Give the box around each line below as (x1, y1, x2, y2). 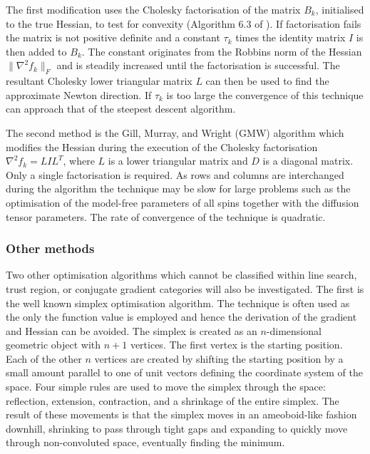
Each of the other (6, 351, 82, 366)
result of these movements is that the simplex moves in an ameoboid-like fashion (6, 407, 357, 422)
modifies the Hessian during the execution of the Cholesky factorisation (6, 139, 318, 154)
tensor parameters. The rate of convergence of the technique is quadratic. (6, 209, 326, 224)
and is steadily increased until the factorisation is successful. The (56, 58, 340, 73)
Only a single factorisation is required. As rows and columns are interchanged (6, 167, 344, 182)
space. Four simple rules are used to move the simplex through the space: (6, 379, 326, 394)
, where (63, 153, 95, 168)
